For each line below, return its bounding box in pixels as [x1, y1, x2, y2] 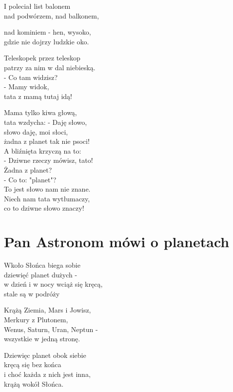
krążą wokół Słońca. [4, 378, 64, 389]
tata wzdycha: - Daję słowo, [4, 117, 87, 127]
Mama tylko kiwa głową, [4, 107, 77, 118]
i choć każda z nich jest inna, [4, 369, 91, 379]
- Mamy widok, [4, 81, 49, 92]
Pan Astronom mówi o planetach [4, 232, 230, 252]
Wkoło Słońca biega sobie [4, 260, 80, 270]
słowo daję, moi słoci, [4, 126, 68, 137]
